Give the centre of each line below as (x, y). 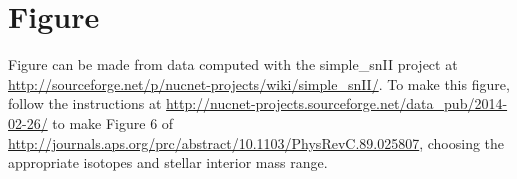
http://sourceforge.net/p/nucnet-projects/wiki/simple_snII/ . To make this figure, (259, 83)
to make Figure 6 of (113, 122)
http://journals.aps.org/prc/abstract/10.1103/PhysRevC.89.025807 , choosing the (256, 142)
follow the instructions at (85, 103)
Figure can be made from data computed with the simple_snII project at (233, 64)
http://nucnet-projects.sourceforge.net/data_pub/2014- (337, 103)
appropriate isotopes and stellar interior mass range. (168, 162)
